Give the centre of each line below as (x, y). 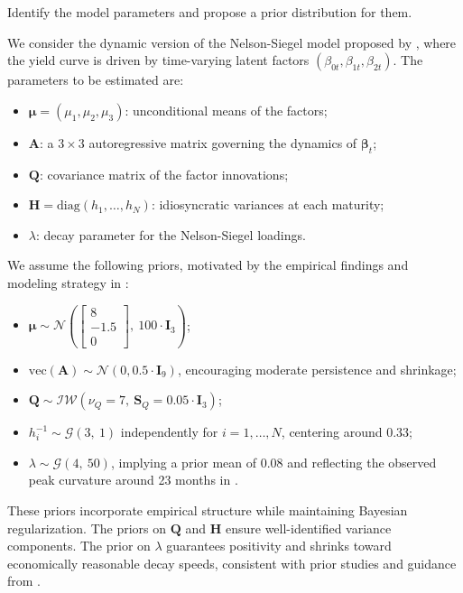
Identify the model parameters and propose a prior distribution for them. (210, 12)
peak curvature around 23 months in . (133, 480)
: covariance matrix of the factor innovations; (164, 174)
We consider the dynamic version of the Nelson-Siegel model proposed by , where (232, 42)
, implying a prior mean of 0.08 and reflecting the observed (273, 462)
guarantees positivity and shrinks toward (279, 546)
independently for (169, 432)
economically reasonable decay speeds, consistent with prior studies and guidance (232, 563)
